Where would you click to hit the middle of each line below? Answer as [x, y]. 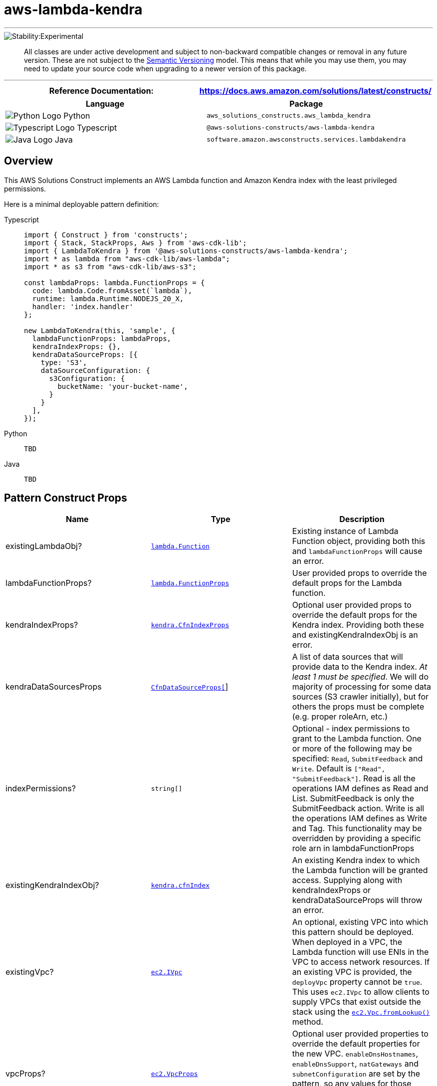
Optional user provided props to [352, 605]
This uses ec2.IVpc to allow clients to [361, 992]
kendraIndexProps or [331, 890]
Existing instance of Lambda [345, 531]
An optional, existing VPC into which [360, 922]
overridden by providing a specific [356, 838]
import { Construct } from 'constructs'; [106, 235]
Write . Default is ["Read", [339, 769]
